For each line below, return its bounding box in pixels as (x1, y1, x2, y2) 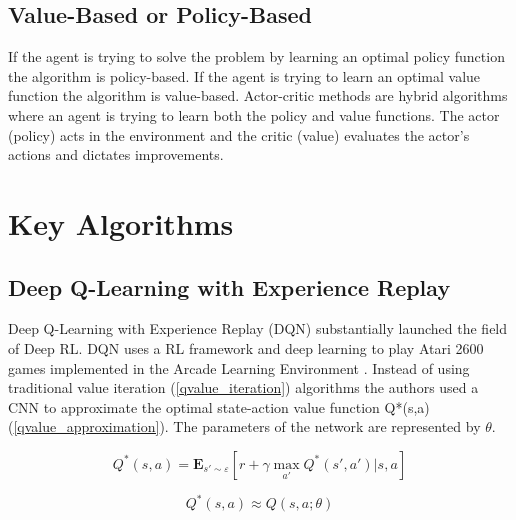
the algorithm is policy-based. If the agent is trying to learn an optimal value (8, 65, 481, 86)
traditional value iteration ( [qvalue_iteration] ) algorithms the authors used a (8, 377, 479, 398)
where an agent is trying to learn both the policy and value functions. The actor (8, 104, 500, 125)
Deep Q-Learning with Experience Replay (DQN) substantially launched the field (8, 318, 508, 339)
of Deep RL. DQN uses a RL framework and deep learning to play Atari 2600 (8, 337, 484, 358)
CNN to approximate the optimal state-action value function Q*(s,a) (8, 396, 430, 417)
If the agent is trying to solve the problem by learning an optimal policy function (8, 46, 505, 67)
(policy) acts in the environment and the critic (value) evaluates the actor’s (8, 124, 470, 145)
